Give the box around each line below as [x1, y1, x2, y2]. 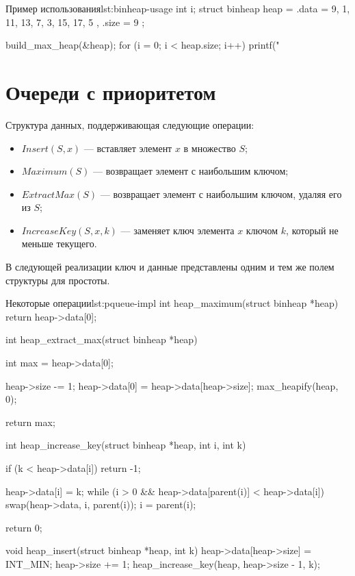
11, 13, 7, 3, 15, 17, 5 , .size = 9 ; [5, 14, 145, 29]
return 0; [5, 520, 42, 534]
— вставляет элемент [83, 140, 172, 155]
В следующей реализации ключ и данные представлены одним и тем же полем [5, 260, 334, 274]
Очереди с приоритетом [5, 77, 216, 105]
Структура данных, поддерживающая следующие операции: [5, 117, 254, 132]
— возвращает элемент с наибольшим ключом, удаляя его [100, 186, 342, 201]
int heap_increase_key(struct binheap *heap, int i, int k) [5, 438, 246, 452]
